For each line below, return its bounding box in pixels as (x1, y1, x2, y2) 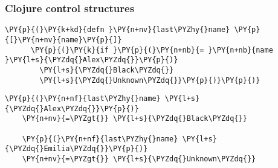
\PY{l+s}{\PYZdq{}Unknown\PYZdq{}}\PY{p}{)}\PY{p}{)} (39, 76, 260, 85)
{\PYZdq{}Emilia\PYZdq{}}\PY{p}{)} (5, 144, 148, 153)
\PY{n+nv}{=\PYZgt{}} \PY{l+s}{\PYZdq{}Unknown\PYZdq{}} (22, 155, 256, 164)
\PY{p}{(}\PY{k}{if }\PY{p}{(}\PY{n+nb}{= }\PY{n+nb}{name (30, 45, 273, 54)
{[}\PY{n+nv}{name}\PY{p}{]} (5, 35, 122, 44)
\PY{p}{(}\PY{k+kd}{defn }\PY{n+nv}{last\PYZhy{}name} (5, 25, 230, 34)
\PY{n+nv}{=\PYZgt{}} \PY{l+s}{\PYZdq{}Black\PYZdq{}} (22, 114, 247, 123)
